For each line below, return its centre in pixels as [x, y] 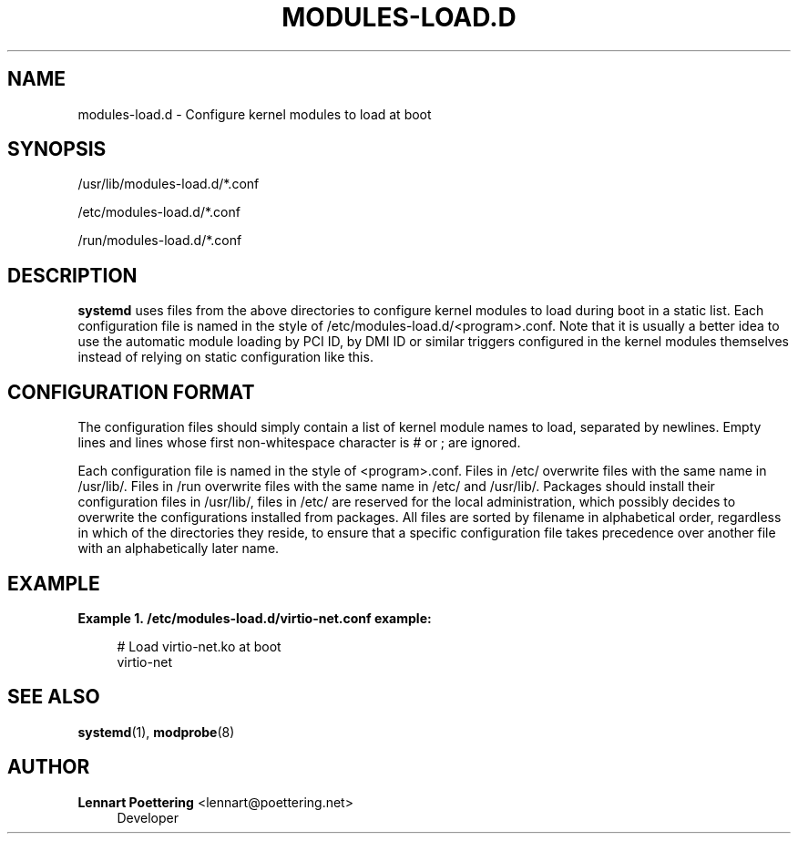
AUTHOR [49, 767]
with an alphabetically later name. [179, 549]
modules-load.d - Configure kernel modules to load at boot [255, 114]
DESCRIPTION [72, 275]
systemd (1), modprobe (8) [156, 732]
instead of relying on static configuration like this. [225, 357]
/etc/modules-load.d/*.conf [159, 212]
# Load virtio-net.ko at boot [199, 646]
